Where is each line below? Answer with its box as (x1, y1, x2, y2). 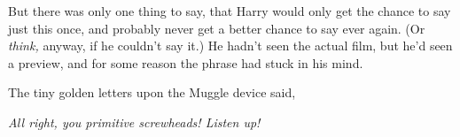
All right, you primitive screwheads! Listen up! (8, 112, 261, 131)
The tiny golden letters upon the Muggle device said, (8, 83, 296, 102)
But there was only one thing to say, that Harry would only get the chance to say (8, 2, 451, 19)
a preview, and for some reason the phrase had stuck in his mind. (8, 53, 363, 72)
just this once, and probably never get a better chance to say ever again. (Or (8, 19, 425, 37)
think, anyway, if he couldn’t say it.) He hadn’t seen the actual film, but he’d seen (8, 36, 453, 55)
